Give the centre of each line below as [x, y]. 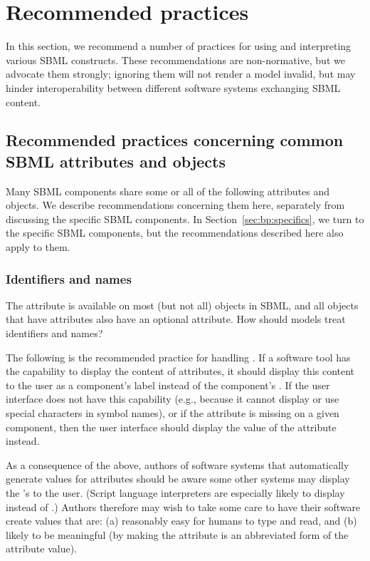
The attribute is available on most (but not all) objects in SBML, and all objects [182, 305]
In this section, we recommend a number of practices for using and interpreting [179, 46]
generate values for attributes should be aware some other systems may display [178, 479]
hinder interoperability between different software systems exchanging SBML [173, 87]
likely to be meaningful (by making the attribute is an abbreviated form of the [177, 534]
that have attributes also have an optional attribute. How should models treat [176, 319]
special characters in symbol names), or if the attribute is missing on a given [173, 413]
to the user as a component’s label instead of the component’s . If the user [168, 385]
